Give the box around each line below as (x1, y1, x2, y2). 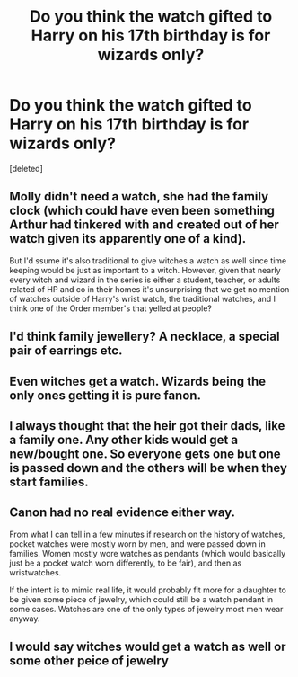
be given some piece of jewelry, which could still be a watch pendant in (9, 593, 274, 604)
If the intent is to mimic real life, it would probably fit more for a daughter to (9, 584, 287, 595)
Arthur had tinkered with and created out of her (9, 218, 280, 233)
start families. (9, 474, 90, 489)
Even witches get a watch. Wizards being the (9, 373, 267, 388)
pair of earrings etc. (9, 343, 123, 359)
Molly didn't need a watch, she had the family (9, 189, 269, 204)
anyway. (9, 613, 40, 624)
